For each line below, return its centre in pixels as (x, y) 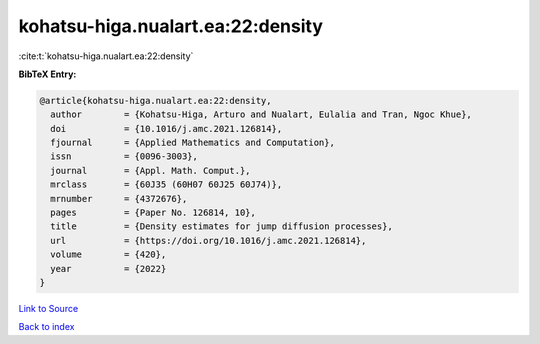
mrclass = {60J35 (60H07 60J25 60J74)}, (166, 184)
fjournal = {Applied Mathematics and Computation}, (192, 143)
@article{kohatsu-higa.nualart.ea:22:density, (155, 100)
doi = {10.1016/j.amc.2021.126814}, (166, 128)
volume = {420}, (108, 254)
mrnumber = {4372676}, (119, 198)
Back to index (46, 327)
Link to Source (48, 308)
